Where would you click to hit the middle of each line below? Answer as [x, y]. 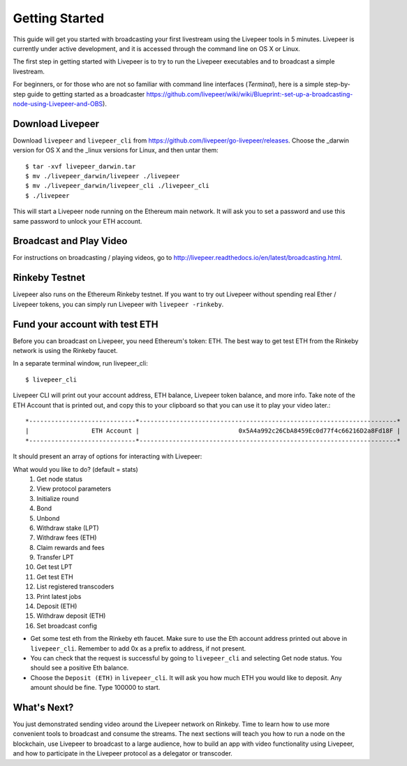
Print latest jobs [59, 596]
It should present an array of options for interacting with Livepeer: [108, 456]
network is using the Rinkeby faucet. [65, 351]
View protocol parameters [74, 489]
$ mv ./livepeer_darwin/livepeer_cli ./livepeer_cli [117, 186]
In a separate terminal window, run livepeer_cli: [80, 363]
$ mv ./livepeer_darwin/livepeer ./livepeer [103, 176]
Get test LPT [54, 567]
